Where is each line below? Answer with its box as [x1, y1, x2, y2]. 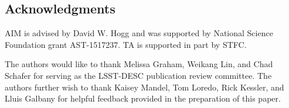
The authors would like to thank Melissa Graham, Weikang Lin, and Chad [5, 58, 273, 70]
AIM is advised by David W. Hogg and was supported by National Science [5, 27, 273, 39]
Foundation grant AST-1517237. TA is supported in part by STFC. [5, 38, 247, 50]
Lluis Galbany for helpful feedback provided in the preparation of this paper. [5, 92, 281, 104]
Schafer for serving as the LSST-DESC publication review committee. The [5, 69, 272, 81]
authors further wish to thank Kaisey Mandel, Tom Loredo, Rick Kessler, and [5, 81, 284, 93]
